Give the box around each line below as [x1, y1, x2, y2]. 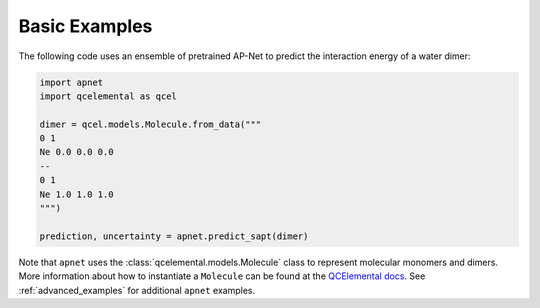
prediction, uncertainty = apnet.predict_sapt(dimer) [39, 230, 309, 242]
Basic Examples [18, 15, 153, 37]
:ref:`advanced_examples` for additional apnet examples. [18, 284, 255, 296]
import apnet [39, 76, 104, 88]
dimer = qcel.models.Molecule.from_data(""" [39, 118, 262, 130]
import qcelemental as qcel [39, 90, 177, 102]
